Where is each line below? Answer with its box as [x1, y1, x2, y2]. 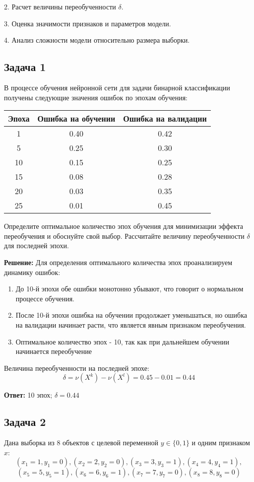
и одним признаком [191, 437, 250, 448]
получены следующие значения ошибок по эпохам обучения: [4, 92, 188, 102]
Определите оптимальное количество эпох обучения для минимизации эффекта [4, 221, 243, 231]
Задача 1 [4, 59, 46, 74]
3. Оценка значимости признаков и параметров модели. [4, 18, 171, 28]
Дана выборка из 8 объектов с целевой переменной [4, 437, 159, 448]
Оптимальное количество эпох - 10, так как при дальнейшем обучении [15, 336, 229, 346]
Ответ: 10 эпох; [4, 390, 53, 400]
